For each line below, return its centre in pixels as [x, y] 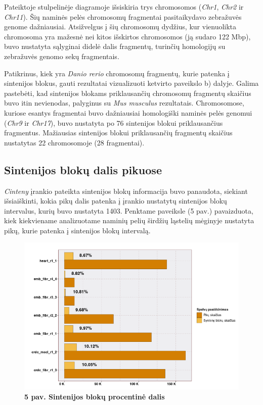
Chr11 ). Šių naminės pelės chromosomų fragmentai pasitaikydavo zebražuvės [123, 16]
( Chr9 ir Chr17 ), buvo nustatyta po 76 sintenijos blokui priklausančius [114, 122]
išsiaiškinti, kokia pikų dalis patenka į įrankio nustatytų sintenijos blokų [116, 201]
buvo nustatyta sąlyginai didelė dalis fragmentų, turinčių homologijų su [115, 46]
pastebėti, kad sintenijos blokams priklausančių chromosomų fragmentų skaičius [128, 93]
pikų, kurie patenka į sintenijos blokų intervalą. [77, 230]
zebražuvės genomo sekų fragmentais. [62, 56]
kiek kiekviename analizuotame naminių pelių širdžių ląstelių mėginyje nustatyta [129, 220]
